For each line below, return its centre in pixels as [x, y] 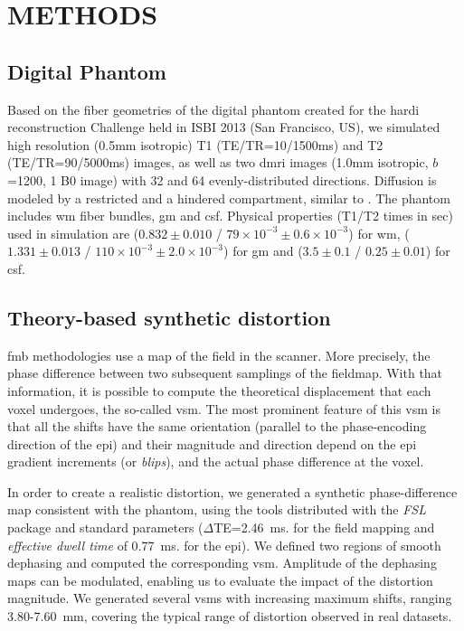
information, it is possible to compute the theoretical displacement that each [219, 390]
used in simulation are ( [73, 233]
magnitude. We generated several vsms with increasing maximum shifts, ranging [230, 598]
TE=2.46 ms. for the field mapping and [324, 527]
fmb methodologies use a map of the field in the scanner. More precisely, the [219, 355]
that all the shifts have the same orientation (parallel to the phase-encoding [217, 426]
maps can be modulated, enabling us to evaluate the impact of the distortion [220, 580]
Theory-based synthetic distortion [169, 317]
